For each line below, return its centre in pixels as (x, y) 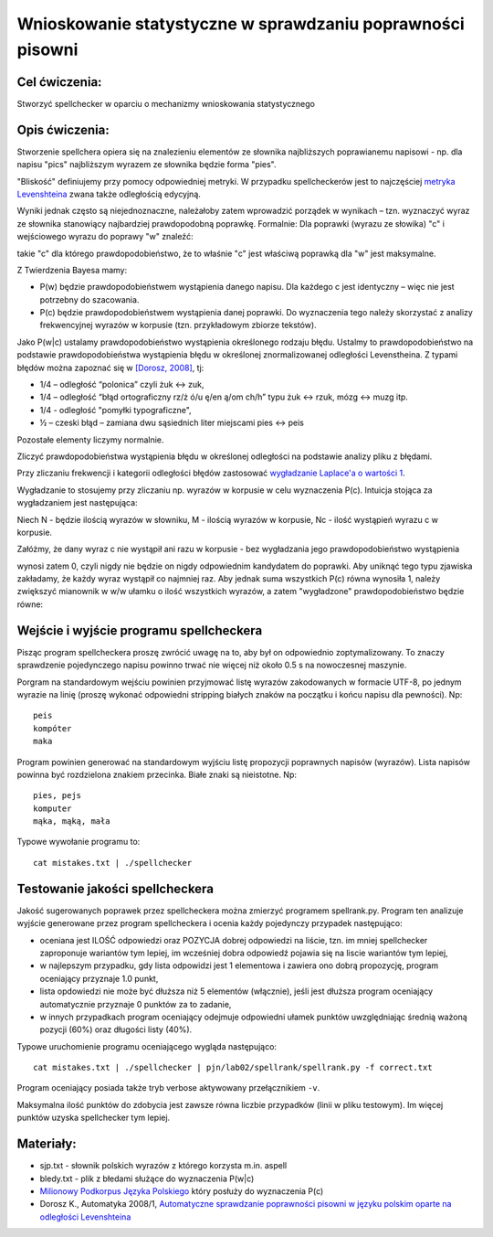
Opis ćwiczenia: (63, 129)
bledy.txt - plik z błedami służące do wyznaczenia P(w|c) (147, 1178)
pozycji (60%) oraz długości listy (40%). (116, 1029)
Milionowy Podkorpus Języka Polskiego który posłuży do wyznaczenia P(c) (182, 1191)
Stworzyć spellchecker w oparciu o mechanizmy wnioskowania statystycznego (166, 103)
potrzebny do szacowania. (89, 299)
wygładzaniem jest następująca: (77, 503)
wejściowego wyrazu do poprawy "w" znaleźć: (105, 237)
